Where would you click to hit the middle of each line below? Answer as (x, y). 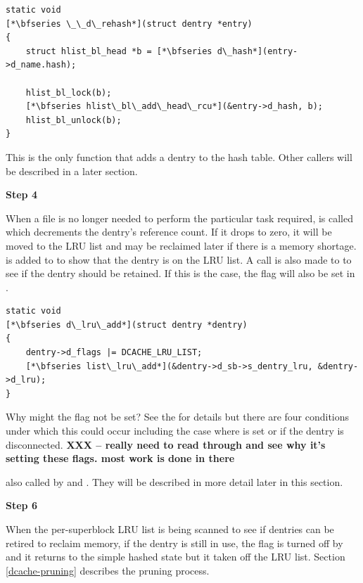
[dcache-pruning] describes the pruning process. (108, 570)
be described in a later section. (72, 171)
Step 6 (21, 505)
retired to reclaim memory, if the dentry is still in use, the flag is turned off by (174, 543)
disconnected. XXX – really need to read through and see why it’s (166, 444)
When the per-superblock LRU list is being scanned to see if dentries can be (170, 529)
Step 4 (21, 194)
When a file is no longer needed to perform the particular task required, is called (180, 218)
